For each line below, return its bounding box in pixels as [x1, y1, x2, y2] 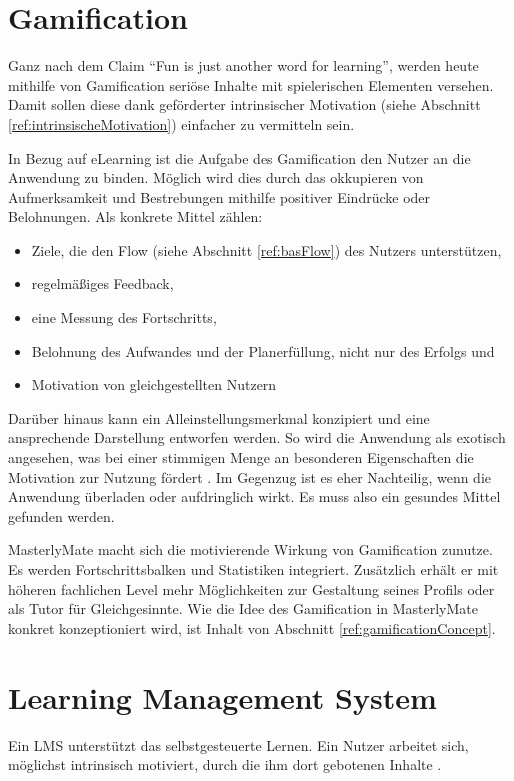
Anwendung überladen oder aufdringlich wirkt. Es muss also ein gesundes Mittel [8, 486, 501, 507]
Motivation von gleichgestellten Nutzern [31, 374, 277, 395]
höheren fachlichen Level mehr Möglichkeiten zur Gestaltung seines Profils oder [8, 578, 495, 599]
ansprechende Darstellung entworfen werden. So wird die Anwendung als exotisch [8, 427, 506, 448]
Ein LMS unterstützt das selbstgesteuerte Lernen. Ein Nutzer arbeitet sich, [8, 734, 469, 755]
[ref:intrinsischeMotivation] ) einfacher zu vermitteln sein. [8, 113, 355, 134]
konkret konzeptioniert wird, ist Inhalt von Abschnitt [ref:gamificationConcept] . [8, 617, 496, 638]
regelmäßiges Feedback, [31, 273, 174, 294]
